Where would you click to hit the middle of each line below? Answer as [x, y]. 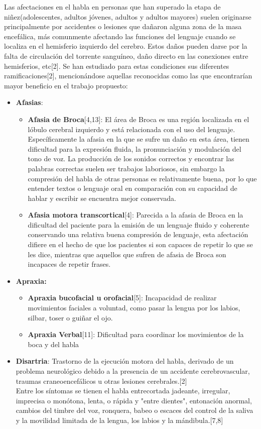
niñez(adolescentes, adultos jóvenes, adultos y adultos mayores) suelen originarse [128, 16]
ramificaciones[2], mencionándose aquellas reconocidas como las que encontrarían [128, 76]
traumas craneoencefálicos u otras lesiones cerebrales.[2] [101, 381]
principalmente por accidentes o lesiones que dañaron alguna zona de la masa [123, 26]
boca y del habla [53, 344]
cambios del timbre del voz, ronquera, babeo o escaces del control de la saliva [135, 410]
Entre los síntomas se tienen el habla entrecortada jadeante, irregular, [123, 391]
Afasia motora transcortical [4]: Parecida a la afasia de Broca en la [136, 215]
